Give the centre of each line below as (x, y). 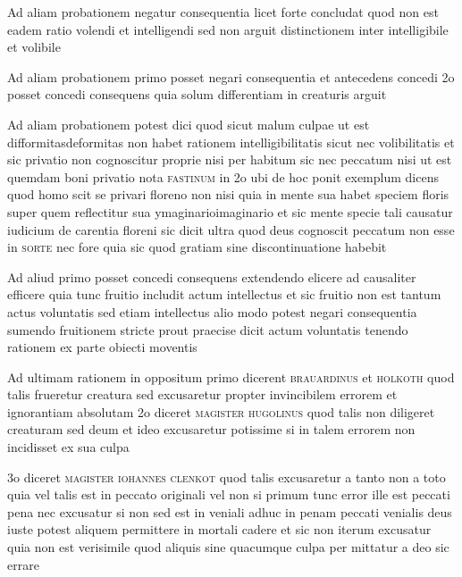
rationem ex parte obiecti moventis (102, 347)
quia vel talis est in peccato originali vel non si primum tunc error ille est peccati (229, 494)
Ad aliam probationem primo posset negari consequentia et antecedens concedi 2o (231, 76)
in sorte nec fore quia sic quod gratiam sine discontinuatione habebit (197, 247)
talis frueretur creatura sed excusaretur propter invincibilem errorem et (202, 394)
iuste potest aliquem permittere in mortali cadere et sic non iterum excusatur (219, 529)
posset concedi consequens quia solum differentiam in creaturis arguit (197, 94)
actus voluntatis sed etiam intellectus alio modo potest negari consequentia (212, 311)
